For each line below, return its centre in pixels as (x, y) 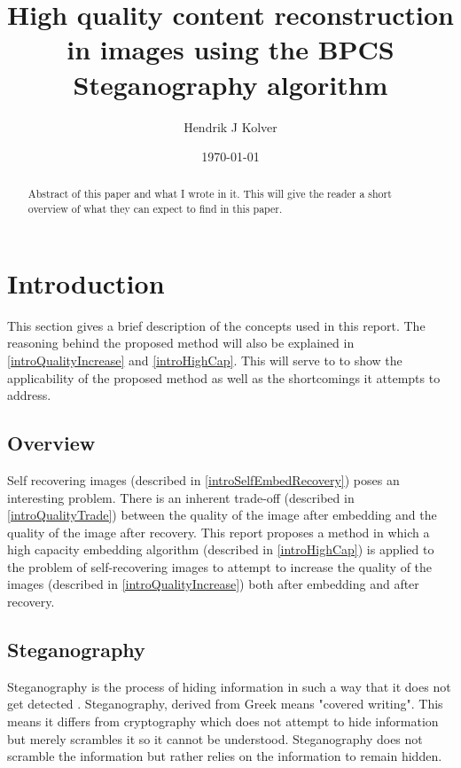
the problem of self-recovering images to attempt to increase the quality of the (220, 566)
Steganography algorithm (230, 84)
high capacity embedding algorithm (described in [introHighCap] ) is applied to (221, 549)
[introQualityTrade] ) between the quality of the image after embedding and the (222, 515)
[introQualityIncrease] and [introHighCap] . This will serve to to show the (205, 360)
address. (29, 395)
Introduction (86, 282)
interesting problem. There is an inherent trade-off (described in (181, 497)
